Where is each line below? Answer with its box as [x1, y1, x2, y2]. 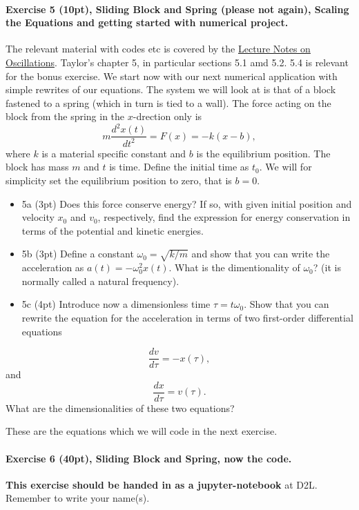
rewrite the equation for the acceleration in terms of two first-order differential [21, 310, 353, 324]
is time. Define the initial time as [109, 159, 249, 174]
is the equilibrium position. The [196, 146, 331, 160]
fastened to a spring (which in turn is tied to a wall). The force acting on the [6, 95, 331, 110]
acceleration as [21, 260, 84, 275]
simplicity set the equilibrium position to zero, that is [6, 173, 232, 188]
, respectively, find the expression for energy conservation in [97, 210, 351, 224]
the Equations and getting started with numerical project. [6, 15, 289, 30]
